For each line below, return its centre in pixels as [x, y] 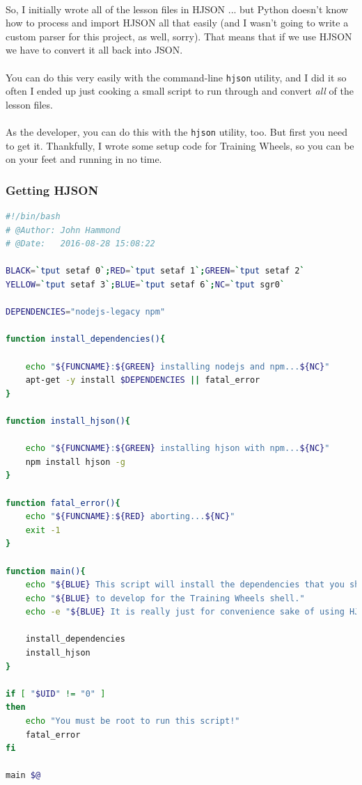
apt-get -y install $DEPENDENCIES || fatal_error [143, 380]
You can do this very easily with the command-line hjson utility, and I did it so [176, 77]
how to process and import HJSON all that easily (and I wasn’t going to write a [177, 23]
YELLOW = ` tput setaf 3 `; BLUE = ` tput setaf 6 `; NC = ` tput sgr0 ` [145, 285]
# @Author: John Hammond [63, 230]
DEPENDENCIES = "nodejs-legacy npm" [86, 312]
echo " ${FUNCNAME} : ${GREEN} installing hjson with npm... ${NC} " [178, 449]
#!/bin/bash [33, 217]
